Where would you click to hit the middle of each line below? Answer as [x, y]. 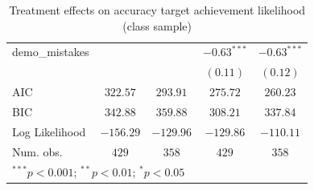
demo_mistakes [51, 52]
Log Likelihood [49, 131]
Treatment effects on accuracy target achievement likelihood [157, 10]
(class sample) [157, 25]
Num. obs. [37, 151]
